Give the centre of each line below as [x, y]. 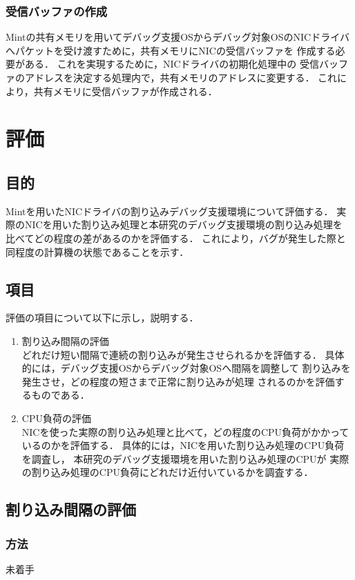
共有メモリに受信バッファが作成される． [125, 91]
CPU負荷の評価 [56, 418]
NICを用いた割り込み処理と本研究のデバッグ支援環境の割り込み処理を [183, 224]
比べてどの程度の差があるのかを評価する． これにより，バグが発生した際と [176, 238]
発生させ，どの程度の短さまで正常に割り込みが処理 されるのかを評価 [178, 381]
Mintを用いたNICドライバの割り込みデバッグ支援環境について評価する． [170, 211]
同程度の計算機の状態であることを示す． [97, 251]
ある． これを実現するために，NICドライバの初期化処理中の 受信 [172, 64]
